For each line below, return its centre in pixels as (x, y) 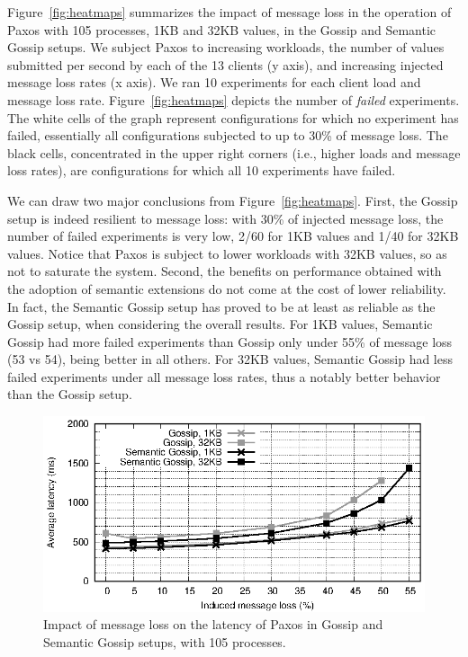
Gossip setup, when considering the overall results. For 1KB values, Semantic (220, 324)
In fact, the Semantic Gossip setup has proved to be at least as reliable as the (221, 306)
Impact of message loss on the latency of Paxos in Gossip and (213, 624)
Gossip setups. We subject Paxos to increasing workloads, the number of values (226, 47)
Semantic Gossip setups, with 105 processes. (165, 642)
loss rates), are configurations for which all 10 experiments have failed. (202, 170)
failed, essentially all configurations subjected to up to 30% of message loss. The (228, 135)
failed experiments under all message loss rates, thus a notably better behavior (224, 376)
